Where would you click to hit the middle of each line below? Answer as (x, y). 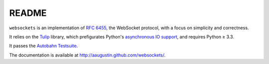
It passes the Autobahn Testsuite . (44, 46)
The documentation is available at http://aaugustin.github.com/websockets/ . (87, 55)
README (28, 13)
